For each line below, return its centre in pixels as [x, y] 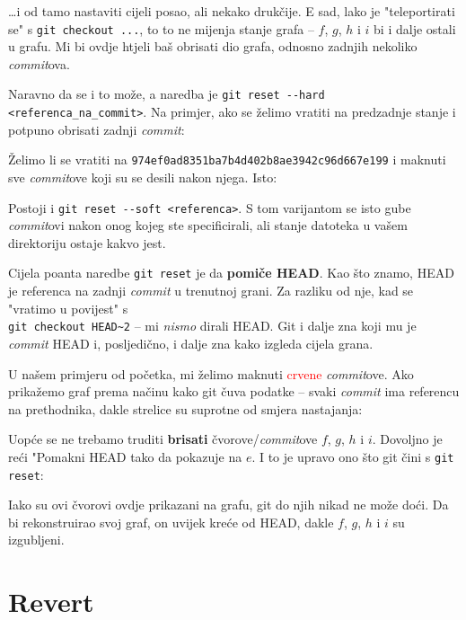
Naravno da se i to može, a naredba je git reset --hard [167, 94]
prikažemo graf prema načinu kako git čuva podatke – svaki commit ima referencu [234, 391]
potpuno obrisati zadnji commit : [97, 129]
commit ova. [39, 63]
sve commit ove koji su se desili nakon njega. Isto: [143, 177]
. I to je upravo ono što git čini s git [353, 456]
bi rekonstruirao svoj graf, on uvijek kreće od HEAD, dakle [171, 522]
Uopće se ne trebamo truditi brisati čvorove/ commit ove [163, 439]
